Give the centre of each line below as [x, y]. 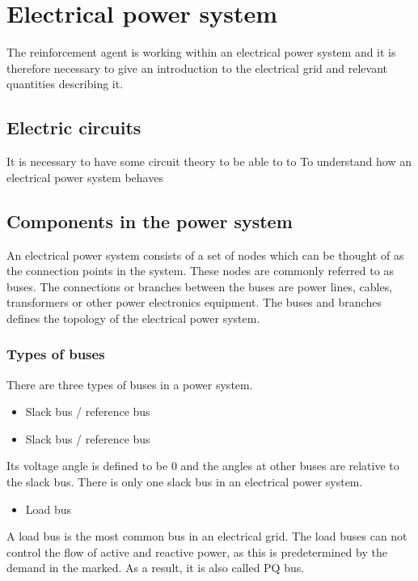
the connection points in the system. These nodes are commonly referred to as [200, 271]
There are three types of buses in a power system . [130, 384]
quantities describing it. [65, 84]
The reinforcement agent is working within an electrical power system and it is [201, 52]
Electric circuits [74, 127]
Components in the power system [150, 221]
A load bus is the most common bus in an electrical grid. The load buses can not [207, 536]
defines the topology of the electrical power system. [133, 318]
